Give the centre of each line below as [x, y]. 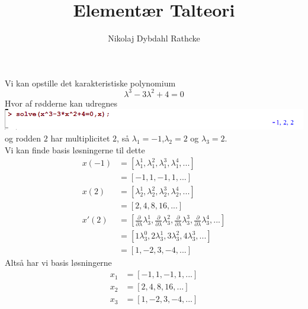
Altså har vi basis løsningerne [58, 263]
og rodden [23, 138]
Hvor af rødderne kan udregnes [61, 103]
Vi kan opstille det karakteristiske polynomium [90, 83]
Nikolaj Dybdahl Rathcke [154, 38]
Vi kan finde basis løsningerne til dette [75, 149]
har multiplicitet [80, 138]
